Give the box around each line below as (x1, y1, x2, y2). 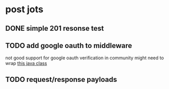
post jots (5, 4, 44, 15)
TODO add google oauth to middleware (5, 41, 133, 50)
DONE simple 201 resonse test (5, 24, 104, 33)
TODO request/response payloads (5, 75, 117, 84)
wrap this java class (5, 60, 47, 66)
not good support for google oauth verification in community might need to (5, 55, 164, 61)
